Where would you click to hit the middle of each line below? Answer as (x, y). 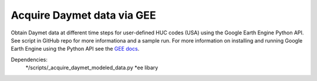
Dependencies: (29, 59)
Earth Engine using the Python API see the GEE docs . (75, 49)
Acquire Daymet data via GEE (83, 15)
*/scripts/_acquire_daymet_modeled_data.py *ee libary (92, 68)
